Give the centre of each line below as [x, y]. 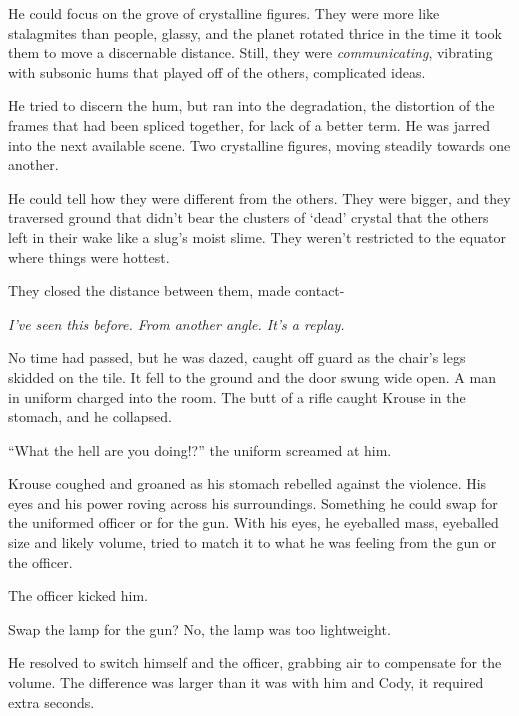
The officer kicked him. [78, 595]
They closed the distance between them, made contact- [176, 290]
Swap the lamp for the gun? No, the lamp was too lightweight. [199, 628]
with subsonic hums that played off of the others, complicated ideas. [217, 71]
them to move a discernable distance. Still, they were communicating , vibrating [250, 52]
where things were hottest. [89, 256]
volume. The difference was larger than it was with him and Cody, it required [246, 682]
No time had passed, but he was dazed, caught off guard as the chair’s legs [237, 357]
